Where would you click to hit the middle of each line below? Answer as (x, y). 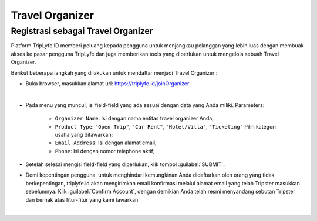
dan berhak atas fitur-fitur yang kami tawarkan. (83, 199)
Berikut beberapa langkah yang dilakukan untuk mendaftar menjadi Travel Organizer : (114, 72)
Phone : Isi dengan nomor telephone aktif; (105, 151)
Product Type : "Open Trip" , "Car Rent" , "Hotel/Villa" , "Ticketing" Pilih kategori (165, 126)
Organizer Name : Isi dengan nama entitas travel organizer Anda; (134, 118)
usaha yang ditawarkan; (84, 134)
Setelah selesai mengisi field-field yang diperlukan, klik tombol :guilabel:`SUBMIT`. (125, 164)
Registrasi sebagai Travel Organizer (82, 31)
